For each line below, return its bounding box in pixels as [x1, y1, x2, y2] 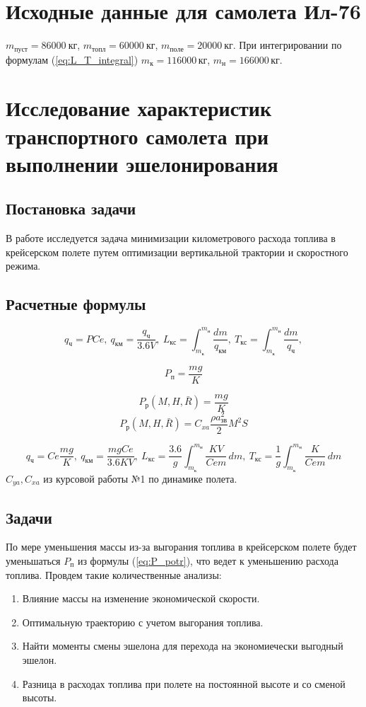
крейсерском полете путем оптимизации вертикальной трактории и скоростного [6, 244, 348, 259]
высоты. [22, 690, 57, 705]
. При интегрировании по [232, 38, 342, 52]
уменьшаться [6, 553, 61, 568]
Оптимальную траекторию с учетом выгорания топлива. [22, 614, 264, 629]
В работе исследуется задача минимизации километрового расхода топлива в [6, 231, 336, 246]
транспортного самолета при [6, 121, 269, 150]
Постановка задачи [6, 197, 136, 219]
